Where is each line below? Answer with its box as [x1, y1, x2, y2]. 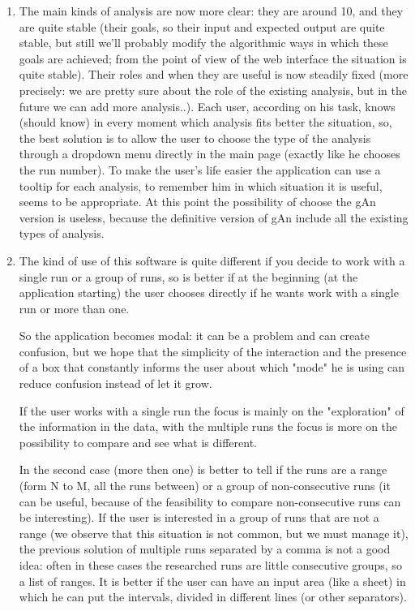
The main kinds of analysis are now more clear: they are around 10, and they [19, 2, 404, 19]
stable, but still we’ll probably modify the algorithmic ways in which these [19, 34, 388, 51]
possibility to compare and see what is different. [19, 433, 257, 450]
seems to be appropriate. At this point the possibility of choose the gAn [19, 193, 376, 210]
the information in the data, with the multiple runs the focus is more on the [19, 418, 398, 435]
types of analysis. [19, 225, 105, 242]
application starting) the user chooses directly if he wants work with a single [19, 284, 399, 301]
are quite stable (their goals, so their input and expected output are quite [19, 18, 385, 35]
